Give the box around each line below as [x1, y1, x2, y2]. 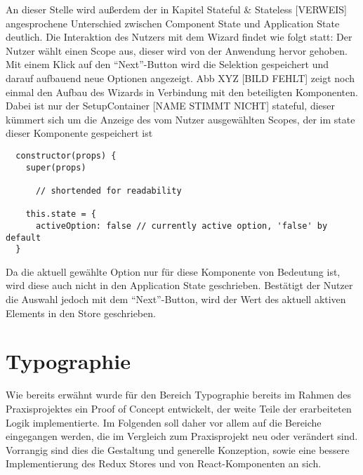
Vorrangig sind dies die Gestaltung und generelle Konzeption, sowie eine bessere [6, 442, 350, 457]
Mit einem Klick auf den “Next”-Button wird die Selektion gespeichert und [6, 57, 329, 72]
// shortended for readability [35, 185, 182, 196]
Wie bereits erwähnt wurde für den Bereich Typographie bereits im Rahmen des [6, 387, 352, 402]
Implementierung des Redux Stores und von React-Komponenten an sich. [6, 456, 322, 471]
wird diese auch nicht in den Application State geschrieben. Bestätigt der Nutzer [6, 278, 353, 293]
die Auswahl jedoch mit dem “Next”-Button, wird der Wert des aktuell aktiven [6, 292, 346, 307]
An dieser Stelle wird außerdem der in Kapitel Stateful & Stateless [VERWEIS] [6, 2, 347, 16]
